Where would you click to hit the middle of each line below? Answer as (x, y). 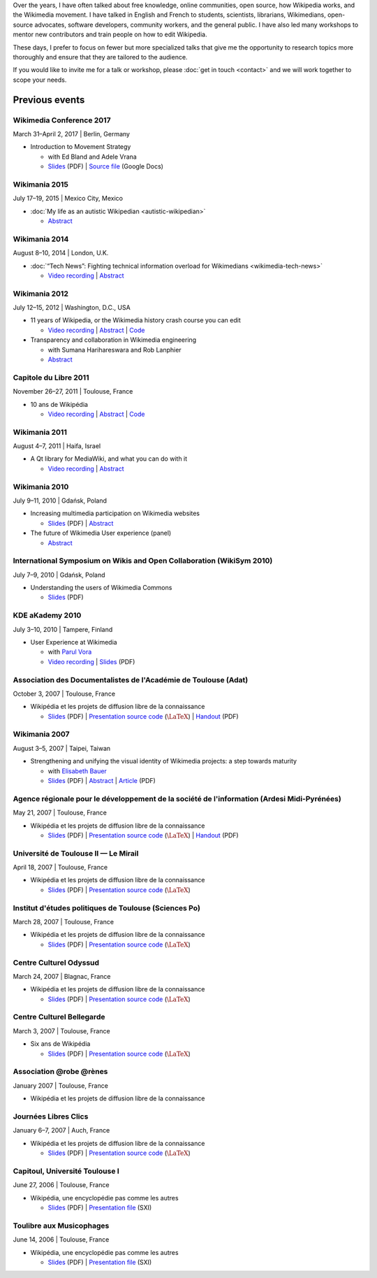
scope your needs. (40, 80)
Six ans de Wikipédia (60, 1044)
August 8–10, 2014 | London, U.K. (61, 253)
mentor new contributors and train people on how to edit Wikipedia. (110, 34)
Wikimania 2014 (41, 239)
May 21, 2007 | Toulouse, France (60, 813)
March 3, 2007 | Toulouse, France (62, 1031)
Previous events (49, 100)
